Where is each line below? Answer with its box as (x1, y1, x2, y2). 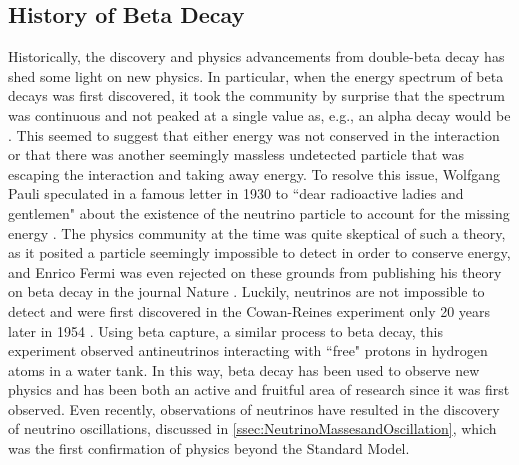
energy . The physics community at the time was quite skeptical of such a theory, (8, 222, 506, 243)
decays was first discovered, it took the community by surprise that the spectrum (8, 85, 505, 106)
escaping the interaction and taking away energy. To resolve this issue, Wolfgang (8, 163, 501, 184)
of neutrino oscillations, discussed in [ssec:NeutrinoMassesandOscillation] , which (8, 418, 497, 439)
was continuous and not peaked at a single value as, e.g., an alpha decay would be (8, 104, 511, 125)
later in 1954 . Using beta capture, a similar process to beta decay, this (8, 320, 443, 341)
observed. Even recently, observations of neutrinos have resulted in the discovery (8, 398, 500, 419)
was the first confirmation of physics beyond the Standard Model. (8, 438, 410, 459)
